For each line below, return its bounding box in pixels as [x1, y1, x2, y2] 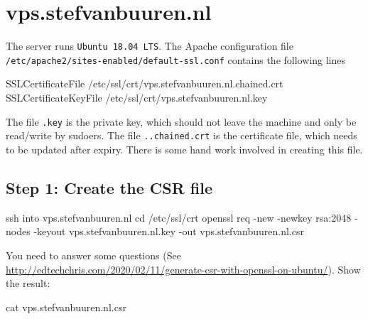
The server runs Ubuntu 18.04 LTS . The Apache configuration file [6, 38, 293, 53]
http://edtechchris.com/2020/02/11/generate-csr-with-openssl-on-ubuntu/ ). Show [6, 261, 361, 276]
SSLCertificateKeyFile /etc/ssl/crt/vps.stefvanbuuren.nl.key [6, 90, 268, 105]
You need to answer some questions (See [6, 247, 181, 262]
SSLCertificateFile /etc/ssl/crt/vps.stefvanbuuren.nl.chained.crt [6, 76, 283, 91]
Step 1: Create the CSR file [6, 176, 212, 198]
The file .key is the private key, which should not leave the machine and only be [6, 114, 357, 129]
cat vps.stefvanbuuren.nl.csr [6, 299, 126, 314]
